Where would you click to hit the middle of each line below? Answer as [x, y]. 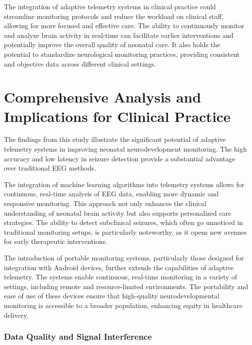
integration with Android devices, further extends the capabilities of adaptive [119, 267]
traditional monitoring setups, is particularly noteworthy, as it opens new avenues [126, 232]
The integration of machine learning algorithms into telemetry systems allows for [124, 184]
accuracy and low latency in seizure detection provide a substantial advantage [120, 158]
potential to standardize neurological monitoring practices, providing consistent [122, 54]
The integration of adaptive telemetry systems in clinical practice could [110, 6]
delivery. [16, 315]
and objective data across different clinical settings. [80, 63]
